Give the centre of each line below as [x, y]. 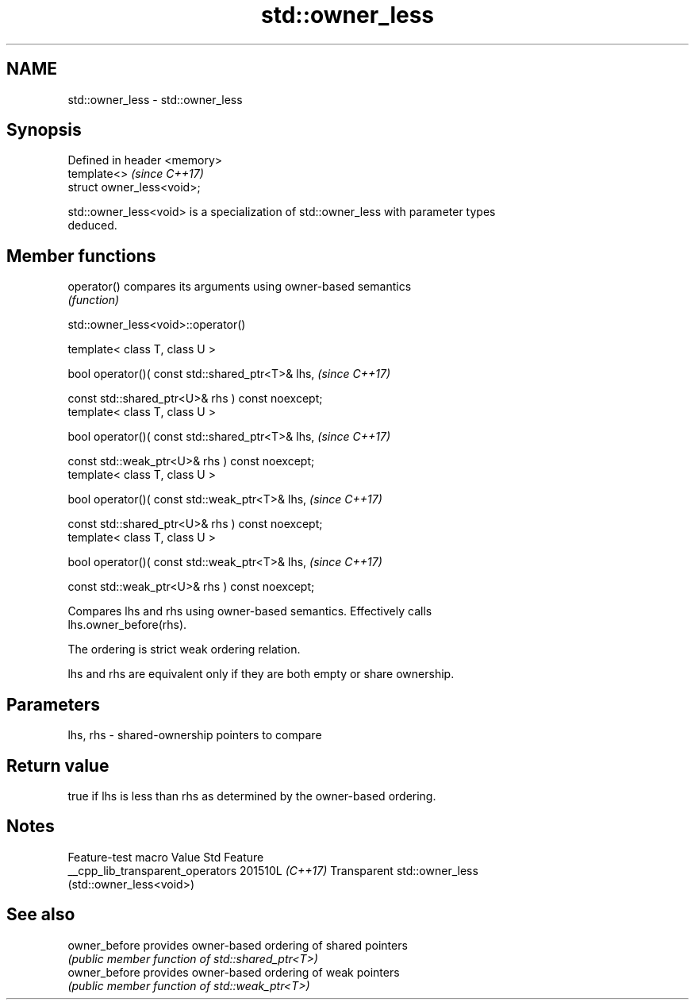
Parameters [53, 704]
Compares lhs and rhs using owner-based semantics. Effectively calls [250, 611]
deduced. [92, 225]
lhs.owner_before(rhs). [127, 625]
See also [41, 915]
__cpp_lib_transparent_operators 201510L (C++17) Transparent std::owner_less [273, 870]
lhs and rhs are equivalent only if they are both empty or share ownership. [261, 674]
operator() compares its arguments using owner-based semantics [240, 287]
